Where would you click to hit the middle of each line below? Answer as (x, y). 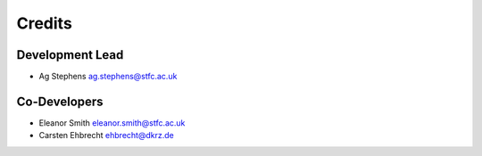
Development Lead (70, 55)
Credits (45, 23)
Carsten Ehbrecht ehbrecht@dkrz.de (106, 135)
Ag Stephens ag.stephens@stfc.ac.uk (108, 77)
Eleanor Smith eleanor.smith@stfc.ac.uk (112, 123)
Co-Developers (60, 101)
